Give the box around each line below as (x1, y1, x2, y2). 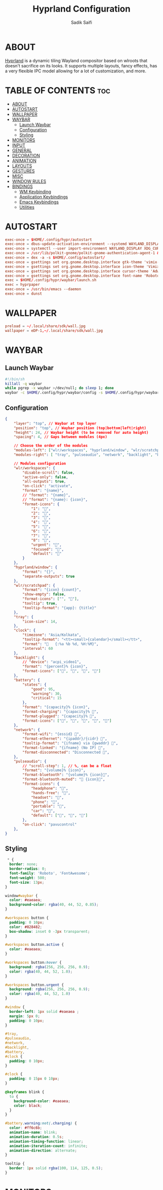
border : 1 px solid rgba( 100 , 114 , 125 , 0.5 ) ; (9, 1166, 103, 1171)
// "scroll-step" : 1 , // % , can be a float (22, 763, 112, 768)
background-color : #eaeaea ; (14, 1098, 70, 1104)
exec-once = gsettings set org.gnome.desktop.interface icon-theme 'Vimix (5, 264, 160, 269)
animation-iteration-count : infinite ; (9, 1143, 88, 1148)
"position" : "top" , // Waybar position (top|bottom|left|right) (14, 426, 147, 430)
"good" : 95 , (31, 687, 55, 692)
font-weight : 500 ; (9, 875, 47, 880)
